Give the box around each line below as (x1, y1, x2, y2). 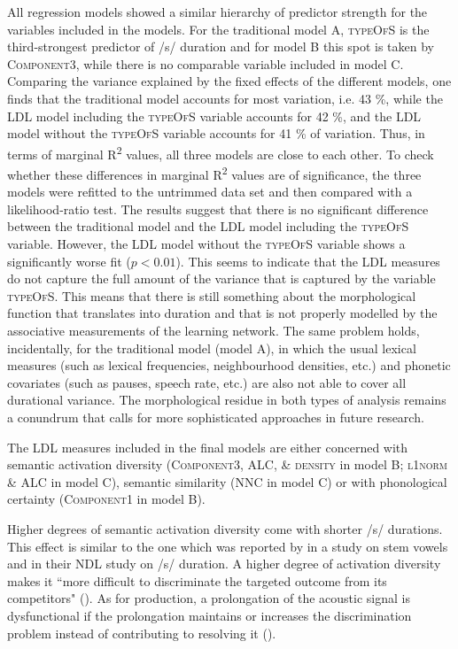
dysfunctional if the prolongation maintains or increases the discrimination (7, 606, 412, 624)
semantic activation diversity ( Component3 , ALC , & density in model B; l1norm (7, 455, 447, 474)
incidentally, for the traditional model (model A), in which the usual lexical (7, 338, 416, 357)
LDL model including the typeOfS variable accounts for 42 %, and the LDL (7, 106, 422, 125)
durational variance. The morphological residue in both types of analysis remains (7, 390, 446, 409)
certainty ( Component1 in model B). (7, 490, 206, 508)
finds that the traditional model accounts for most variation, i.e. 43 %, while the (7, 89, 443, 107)
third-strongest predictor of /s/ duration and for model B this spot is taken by (7, 37, 434, 56)
